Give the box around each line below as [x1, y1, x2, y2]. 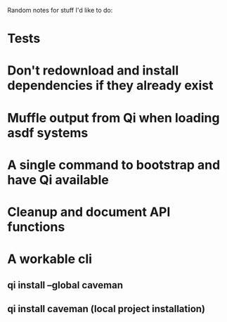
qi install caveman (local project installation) [7, 302, 206, 315]
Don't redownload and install [7, 63, 179, 79]
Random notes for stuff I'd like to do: [7, 6, 113, 14]
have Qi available [7, 172, 109, 188]
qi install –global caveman [7, 279, 123, 291]
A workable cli [7, 251, 93, 267]
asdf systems [7, 124, 89, 141]
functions [7, 219, 65, 235]
